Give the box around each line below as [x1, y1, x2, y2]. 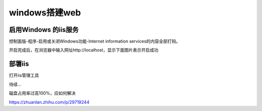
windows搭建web [9, 7, 81, 18]
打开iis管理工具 [9, 72, 39, 78]
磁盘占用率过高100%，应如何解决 [9, 90, 76, 96]
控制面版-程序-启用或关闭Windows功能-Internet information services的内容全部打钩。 [9, 39, 180, 44]
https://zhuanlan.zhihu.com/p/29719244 [9, 99, 90, 105]
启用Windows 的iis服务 [9, 26, 79, 34]
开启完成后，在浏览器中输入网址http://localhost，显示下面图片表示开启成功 [9, 47, 159, 53]
